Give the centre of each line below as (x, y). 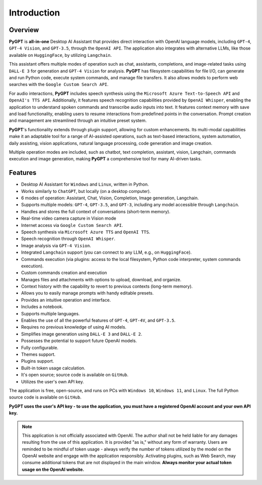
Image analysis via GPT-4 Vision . (56, 245)
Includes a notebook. (42, 307)
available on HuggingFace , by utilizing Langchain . (60, 55)
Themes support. (38, 354)
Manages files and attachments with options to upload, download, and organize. (101, 279)
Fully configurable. (40, 347)
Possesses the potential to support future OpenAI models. (79, 341)
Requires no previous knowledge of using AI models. (74, 327)
